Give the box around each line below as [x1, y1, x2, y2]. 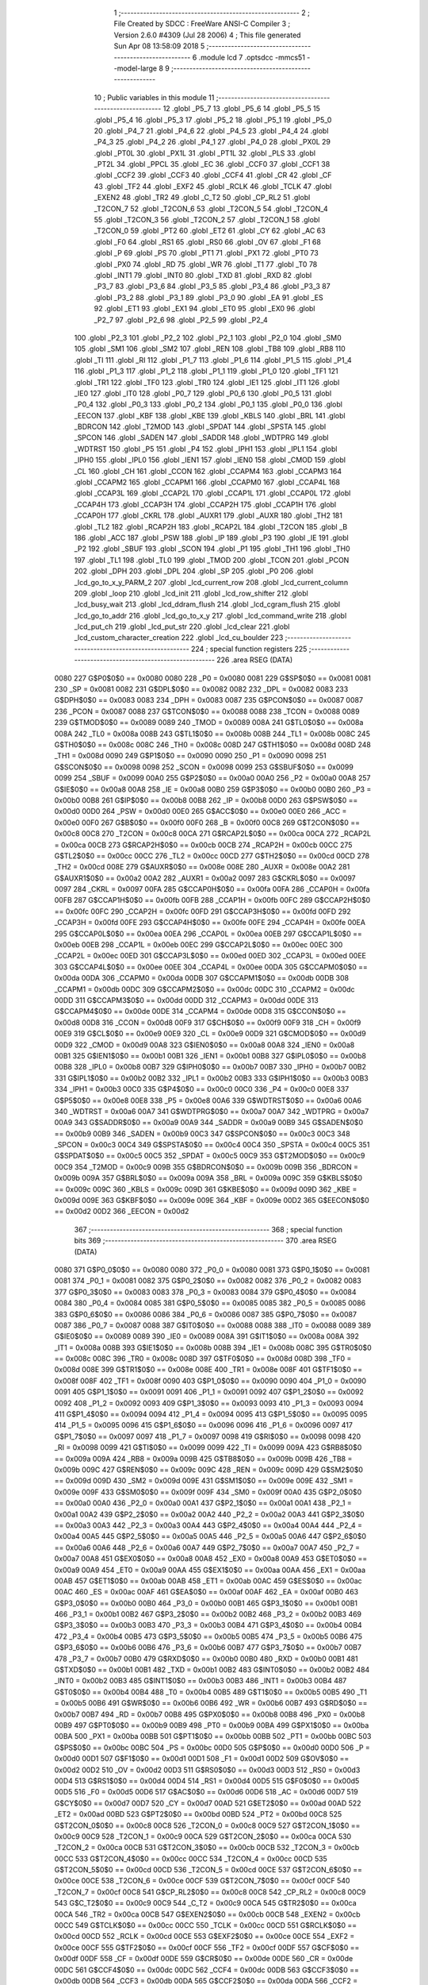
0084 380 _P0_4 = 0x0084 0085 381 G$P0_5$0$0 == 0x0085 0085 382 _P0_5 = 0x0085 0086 [54, 1298, 366, 1308]
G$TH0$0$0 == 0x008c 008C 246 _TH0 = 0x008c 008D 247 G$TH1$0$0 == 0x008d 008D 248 [54, 740, 372, 750]
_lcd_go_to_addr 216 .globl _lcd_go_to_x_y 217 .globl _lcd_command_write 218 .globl [74, 611, 347, 620]
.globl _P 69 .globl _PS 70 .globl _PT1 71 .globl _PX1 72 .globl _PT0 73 [94, 249, 319, 258]
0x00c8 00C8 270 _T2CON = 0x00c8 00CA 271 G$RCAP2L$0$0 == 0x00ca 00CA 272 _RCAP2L [54, 829, 372, 838]
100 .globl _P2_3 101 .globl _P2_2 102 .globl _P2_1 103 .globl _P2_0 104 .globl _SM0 [74, 333, 342, 342]
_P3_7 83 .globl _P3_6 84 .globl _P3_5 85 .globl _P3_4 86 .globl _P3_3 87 [94, 282, 331, 291]
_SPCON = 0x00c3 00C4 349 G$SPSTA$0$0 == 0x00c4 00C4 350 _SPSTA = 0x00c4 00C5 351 [54, 1140, 370, 1150]
